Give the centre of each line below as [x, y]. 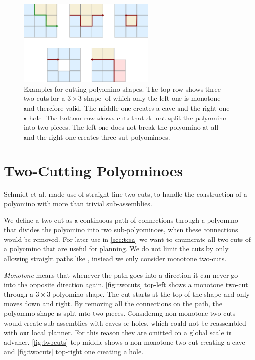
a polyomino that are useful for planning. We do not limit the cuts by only [116, 249]
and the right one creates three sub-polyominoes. [97, 136]
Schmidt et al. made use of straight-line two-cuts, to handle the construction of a [126, 194]
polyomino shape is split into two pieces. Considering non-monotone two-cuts [120, 313]
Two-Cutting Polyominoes [94, 170]
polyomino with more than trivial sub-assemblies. [78, 204]
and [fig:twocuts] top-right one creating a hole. [74, 351]
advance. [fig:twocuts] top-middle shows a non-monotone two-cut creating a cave [125, 342]
